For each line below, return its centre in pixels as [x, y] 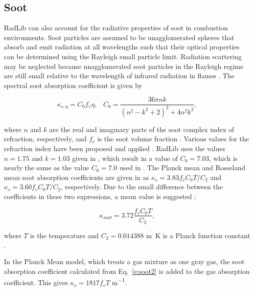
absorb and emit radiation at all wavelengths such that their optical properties [122, 47]
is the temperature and [64, 235]
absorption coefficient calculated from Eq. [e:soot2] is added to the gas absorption [127, 271]
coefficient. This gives [36, 282]
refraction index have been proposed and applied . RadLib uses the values [115, 148]
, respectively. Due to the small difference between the [142, 187]
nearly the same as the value [47, 168]
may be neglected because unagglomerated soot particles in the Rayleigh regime [124, 66]
